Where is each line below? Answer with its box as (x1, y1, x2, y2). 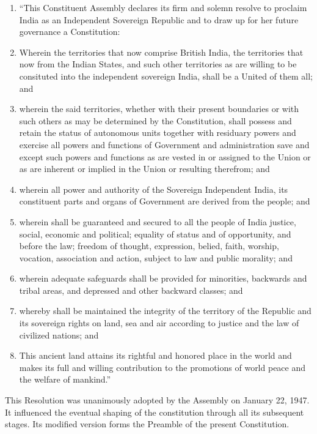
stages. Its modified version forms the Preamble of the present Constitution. (5, 417, 290, 430)
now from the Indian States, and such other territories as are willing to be (19, 58, 297, 70)
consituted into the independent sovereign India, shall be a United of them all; (19, 69, 313, 82)
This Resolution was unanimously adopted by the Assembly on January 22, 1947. (5, 394, 310, 406)
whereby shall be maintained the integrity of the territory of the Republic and (19, 304, 312, 317)
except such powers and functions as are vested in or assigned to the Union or (19, 150, 311, 163)
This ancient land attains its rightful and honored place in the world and (19, 349, 292, 362)
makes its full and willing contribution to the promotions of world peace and (19, 361, 306, 373)
